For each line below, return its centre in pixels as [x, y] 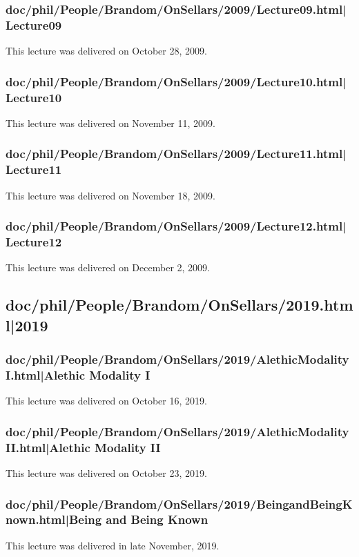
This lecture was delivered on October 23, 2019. [106, 472]
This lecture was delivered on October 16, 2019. [106, 401]
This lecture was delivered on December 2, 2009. [108, 267]
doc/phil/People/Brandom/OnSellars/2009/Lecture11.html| [176, 154]
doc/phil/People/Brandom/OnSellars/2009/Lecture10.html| [176, 81]
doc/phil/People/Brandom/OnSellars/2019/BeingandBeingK [179, 504]
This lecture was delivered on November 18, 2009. [110, 195]
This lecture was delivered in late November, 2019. [113, 545]
